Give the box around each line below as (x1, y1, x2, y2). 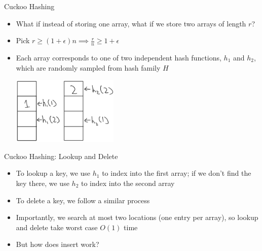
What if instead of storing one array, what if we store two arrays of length (16, 18, 246, 28)
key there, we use (16, 178, 69, 188)
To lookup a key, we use (16, 168, 91, 178)
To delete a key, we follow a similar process (16, 195, 150, 205)
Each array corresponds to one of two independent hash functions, (16, 52, 221, 63)
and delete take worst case (16, 222, 98, 232)
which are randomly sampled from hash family (16, 62, 161, 73)
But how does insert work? (16, 239, 99, 249)
